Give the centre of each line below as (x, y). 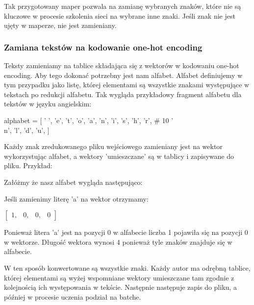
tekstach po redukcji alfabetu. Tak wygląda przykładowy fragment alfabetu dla (123, 94)
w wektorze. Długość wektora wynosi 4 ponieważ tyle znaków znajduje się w (118, 241)
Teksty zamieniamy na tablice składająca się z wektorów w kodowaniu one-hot (122, 65)
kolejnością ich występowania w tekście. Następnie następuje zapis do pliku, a (120, 287)
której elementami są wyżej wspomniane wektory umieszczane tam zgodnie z (119, 277)
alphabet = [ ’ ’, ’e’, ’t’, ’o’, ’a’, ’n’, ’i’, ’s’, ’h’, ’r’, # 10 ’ (89, 120)
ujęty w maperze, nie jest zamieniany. (60, 25)
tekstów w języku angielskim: (48, 104)
